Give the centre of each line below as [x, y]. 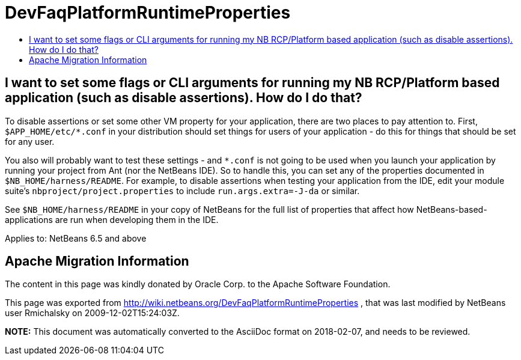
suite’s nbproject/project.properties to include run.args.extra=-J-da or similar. [182, 191]
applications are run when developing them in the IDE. [112, 219]
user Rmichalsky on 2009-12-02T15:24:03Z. [92, 313]
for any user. [30, 141]
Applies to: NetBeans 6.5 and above [76, 238]
